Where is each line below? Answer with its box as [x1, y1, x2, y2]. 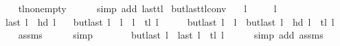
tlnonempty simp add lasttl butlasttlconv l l [18, 1, 277, 15]
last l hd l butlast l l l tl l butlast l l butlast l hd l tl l [5, 14, 335, 28]
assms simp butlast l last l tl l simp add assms [18, 28, 324, 42]
